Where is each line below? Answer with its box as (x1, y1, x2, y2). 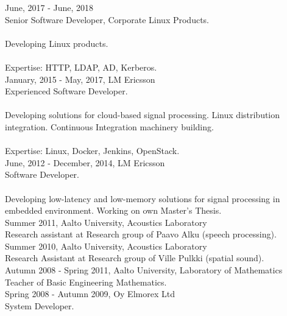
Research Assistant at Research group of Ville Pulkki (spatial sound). (5, 251, 264, 264)
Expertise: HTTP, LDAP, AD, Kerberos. (5, 60, 157, 73)
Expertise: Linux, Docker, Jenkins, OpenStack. (5, 144, 180, 157)
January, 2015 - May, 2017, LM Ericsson (5, 72, 155, 85)
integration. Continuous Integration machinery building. (5, 120, 214, 133)
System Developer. (5, 299, 74, 312)
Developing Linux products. (5, 37, 108, 49)
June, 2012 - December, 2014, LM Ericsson (5, 156, 165, 169)
